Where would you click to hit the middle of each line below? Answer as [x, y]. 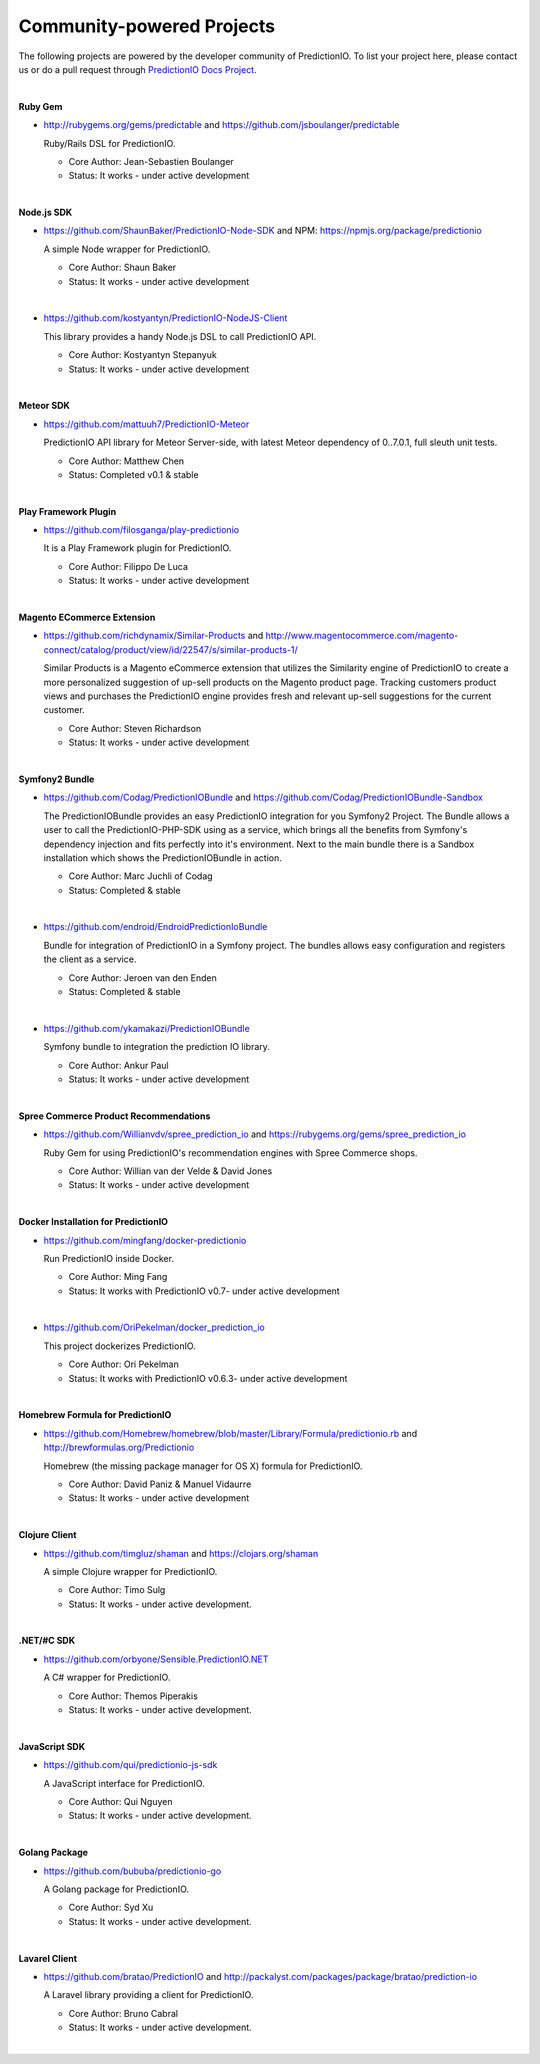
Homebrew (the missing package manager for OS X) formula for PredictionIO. [203, 1466]
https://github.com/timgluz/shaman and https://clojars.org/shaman [181, 1553]
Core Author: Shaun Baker [122, 267]
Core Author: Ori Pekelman [123, 1364]
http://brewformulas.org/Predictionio [119, 1447]
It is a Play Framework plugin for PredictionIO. [137, 548]
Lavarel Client [48, 1958]
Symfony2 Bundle [56, 779]
